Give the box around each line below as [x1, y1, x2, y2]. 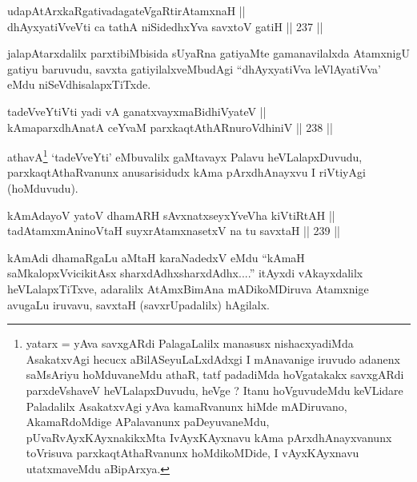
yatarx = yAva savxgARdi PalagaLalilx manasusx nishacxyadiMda [26, 335, 354, 352]
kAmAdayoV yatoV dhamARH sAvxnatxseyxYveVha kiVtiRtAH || [7, 206, 335, 223]
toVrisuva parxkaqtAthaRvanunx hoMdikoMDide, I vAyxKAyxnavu [26, 444, 359, 461]
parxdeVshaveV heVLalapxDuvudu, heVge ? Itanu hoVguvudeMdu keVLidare [26, 381, 403, 398]
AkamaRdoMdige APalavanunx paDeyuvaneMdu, [26, 413, 270, 430]
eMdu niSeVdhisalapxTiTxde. [7, 76, 151, 93]
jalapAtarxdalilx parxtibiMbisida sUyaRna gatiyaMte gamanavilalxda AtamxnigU [7, 45, 410, 62]
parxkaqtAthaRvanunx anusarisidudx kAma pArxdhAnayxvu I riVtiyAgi [7, 164, 366, 181]
